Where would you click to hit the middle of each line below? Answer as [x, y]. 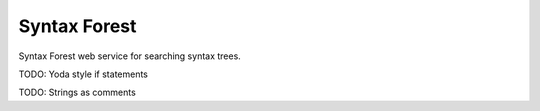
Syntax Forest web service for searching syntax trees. [130, 56]
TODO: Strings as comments [77, 92]
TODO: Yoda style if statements [83, 74]
